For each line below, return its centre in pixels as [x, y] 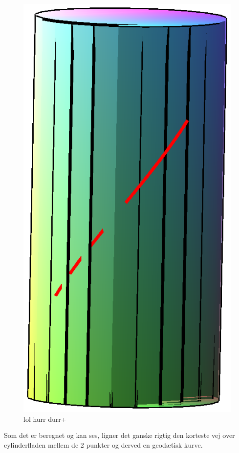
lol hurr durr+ [45, 419]
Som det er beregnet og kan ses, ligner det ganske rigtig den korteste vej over [119, 435]
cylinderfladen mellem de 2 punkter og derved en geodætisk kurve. [103, 445]
